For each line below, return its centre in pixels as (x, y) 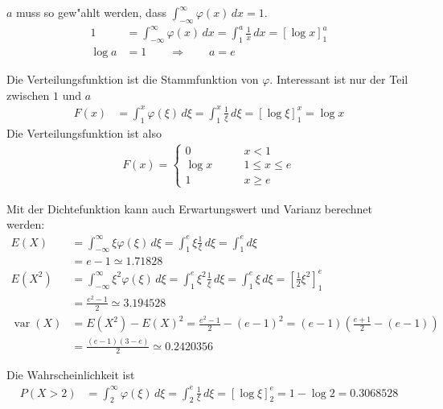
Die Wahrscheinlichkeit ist (71, 375)
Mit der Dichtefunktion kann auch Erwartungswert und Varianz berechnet (189, 208)
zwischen (28, 95)
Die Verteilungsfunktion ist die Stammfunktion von (133, 79)
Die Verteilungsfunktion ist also (84, 132)
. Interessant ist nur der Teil (339, 79)
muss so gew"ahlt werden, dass (91, 12)
